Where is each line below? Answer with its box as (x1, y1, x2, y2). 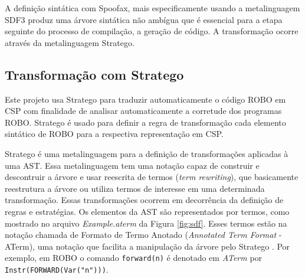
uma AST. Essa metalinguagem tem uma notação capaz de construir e (5, 159, 260, 171)
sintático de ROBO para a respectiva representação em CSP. (5, 127, 224, 140)
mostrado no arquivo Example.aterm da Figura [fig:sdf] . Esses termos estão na (5, 217, 287, 229)
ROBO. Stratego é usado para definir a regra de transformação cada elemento (5, 116, 286, 128)
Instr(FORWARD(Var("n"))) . (5, 263, 109, 275)
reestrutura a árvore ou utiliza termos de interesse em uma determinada (5, 182, 265, 194)
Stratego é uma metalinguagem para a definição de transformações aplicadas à (5, 147, 288, 159)
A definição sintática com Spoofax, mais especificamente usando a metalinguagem (5, 2, 300, 14)
